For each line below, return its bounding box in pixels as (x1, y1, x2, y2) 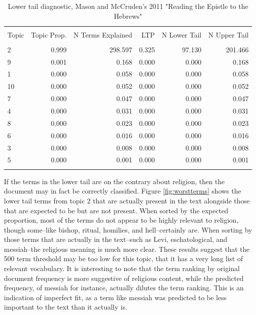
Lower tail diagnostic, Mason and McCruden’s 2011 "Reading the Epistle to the (8, 1, 248, 11)
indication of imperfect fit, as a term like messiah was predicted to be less (4, 292, 227, 302)
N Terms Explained (73, 29, 132, 39)
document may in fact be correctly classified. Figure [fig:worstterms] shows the (4, 186, 241, 196)
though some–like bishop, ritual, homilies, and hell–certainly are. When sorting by (4, 224, 252, 235)
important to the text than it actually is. (4, 302, 127, 312)
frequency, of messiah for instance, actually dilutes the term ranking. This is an (4, 282, 244, 293)
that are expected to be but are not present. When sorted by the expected (4, 205, 228, 215)
